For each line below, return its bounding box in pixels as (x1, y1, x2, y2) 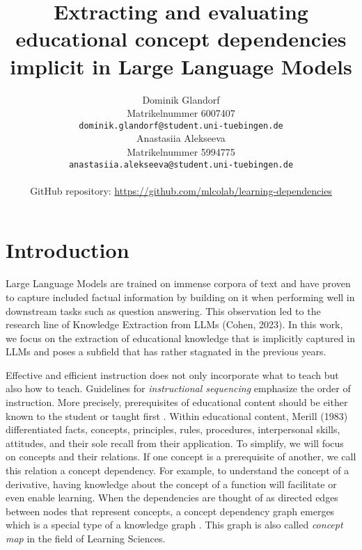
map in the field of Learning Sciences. (6, 531, 166, 545)
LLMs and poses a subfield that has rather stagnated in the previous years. (6, 344, 326, 359)
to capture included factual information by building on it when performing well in (6, 289, 355, 304)
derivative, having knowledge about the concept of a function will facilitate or (6, 476, 337, 491)
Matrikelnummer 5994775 (127, 144, 235, 159)
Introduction (6, 236, 129, 264)
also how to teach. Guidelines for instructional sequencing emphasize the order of (6, 381, 351, 396)
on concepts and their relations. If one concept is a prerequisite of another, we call (6, 449, 356, 464)
